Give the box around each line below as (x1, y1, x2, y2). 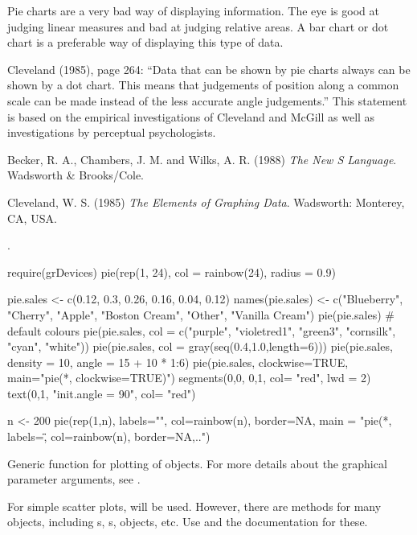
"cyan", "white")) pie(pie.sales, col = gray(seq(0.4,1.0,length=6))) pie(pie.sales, (7, 338, 393, 355)
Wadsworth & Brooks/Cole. (7, 167, 144, 183)
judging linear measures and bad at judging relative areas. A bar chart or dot (7, 18, 389, 35)
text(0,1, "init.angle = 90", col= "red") (7, 385, 196, 401)
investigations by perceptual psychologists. (7, 124, 216, 141)
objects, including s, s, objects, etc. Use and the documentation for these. (7, 513, 368, 530)
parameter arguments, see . (7, 471, 141, 488)
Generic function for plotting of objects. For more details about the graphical (7, 455, 387, 471)
